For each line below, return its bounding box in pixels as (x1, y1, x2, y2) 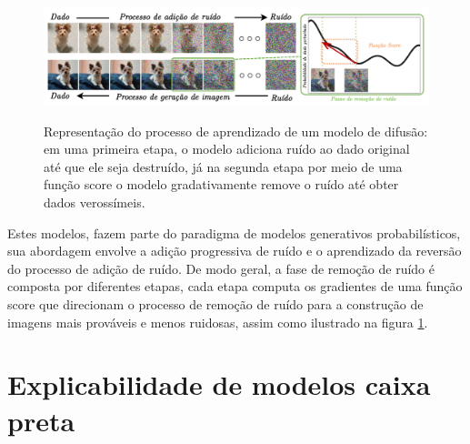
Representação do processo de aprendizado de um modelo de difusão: (44, 121, 428, 140)
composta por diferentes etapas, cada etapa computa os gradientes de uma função (7, 277, 463, 296)
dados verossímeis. (44, 193, 145, 212)
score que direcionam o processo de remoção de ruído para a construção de (7, 295, 424, 313)
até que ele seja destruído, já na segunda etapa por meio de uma (44, 156, 403, 176)
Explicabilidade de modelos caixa (7, 366, 431, 403)
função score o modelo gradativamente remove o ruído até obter (44, 175, 399, 194)
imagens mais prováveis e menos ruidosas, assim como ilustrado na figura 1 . (7, 312, 428, 331)
